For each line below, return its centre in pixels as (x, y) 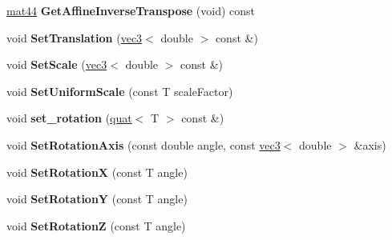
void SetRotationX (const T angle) (97, 172)
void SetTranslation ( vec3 (75, 37)
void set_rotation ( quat (69, 118)
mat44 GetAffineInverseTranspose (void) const (131, 10)
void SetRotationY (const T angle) (97, 199)
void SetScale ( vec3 (57, 64)
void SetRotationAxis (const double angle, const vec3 (143, 144)
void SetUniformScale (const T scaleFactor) (120, 91)
